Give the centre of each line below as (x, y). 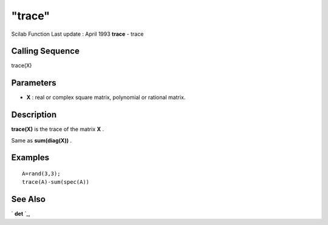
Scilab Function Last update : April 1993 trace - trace (77, 34)
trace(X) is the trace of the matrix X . (58, 129)
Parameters (34, 83)
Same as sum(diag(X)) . (42, 140)
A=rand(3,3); (41, 174)
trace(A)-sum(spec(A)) (56, 182)
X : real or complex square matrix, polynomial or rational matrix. (106, 98)
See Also (28, 199)
